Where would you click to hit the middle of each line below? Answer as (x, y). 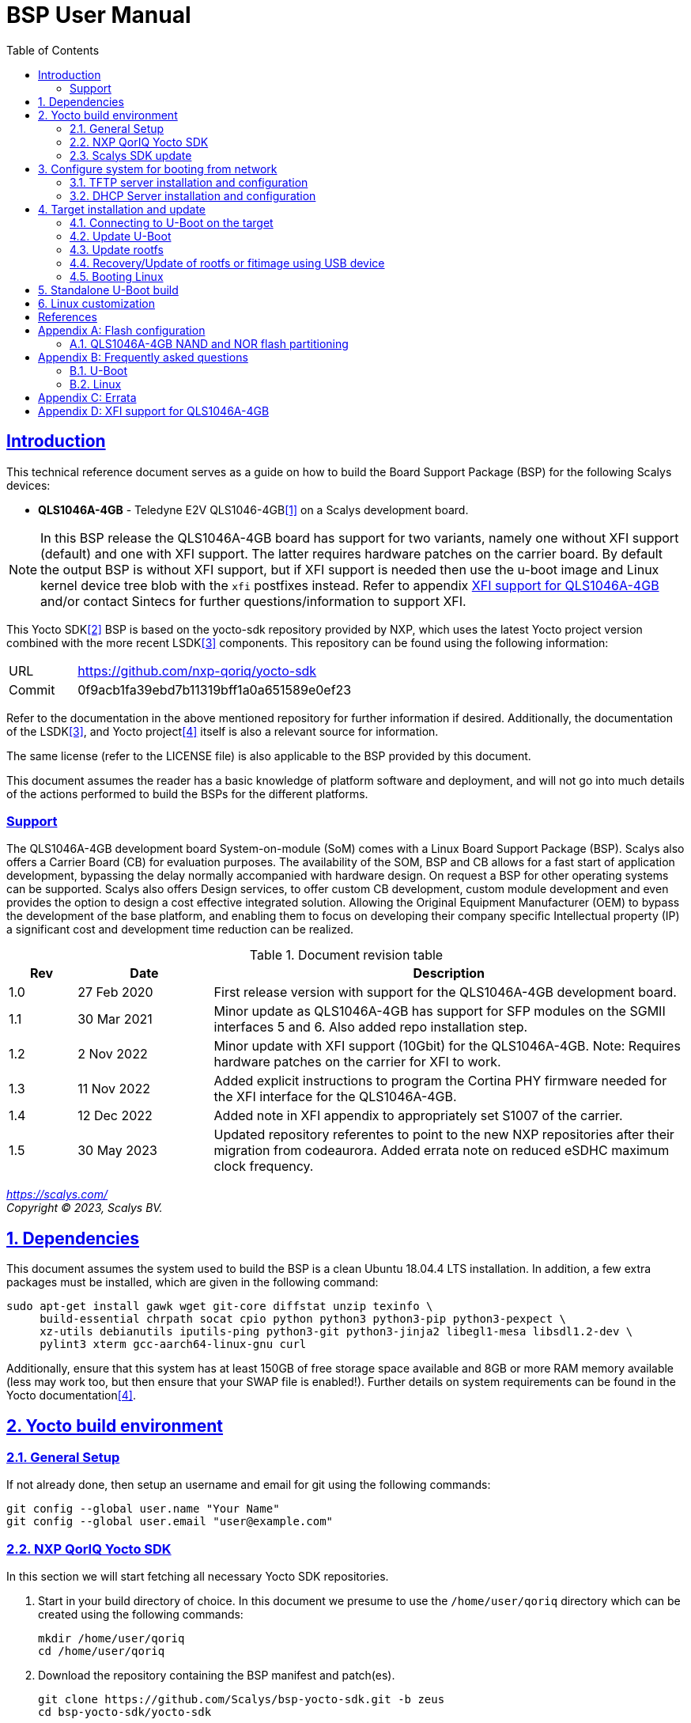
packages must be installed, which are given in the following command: (193, 1282)
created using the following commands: (141, 1615)
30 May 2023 (117, 1151)
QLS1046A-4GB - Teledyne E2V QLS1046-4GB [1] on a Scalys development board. (253, 509)
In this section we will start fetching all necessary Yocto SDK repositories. (198, 1577)
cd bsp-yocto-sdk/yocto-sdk (125, 1712)
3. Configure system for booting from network (158, 169)
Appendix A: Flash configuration (122, 330)
